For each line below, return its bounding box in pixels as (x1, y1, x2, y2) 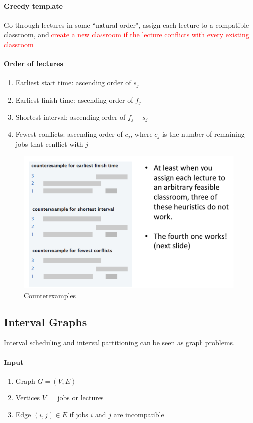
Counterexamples (24, 290, 76, 300)
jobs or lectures (57, 392, 104, 403)
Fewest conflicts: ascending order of (15, 128, 123, 139)
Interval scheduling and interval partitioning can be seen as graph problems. (4, 337, 235, 348)
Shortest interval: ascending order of (15, 112, 126, 122)
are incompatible (113, 409, 164, 419)
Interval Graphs (4, 314, 87, 329)
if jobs (69, 409, 88, 419)
